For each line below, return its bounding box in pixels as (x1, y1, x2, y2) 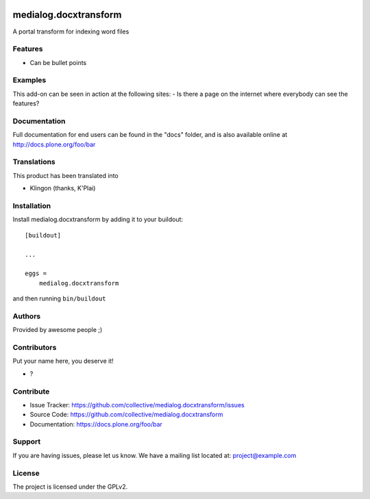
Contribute (12, 387, 50, 396)
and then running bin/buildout (12, 294, 106, 303)
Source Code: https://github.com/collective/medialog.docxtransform (29, 411, 223, 419)
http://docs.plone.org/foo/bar (12, 140, 96, 149)
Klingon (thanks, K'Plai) (29, 184, 96, 192)
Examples (12, 75, 47, 85)
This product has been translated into (12, 171, 119, 179)
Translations (12, 157, 56, 167)
